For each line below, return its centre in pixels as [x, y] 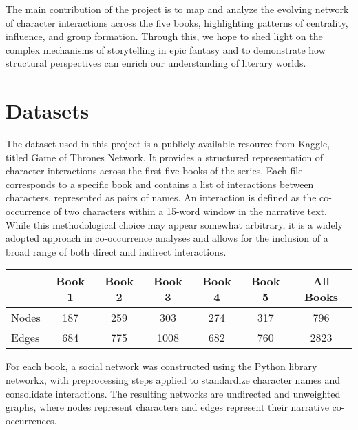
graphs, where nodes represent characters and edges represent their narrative [167, 407]
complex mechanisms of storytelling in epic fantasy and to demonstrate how [166, 49]
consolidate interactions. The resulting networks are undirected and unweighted [173, 393]
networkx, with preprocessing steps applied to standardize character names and [173, 380]
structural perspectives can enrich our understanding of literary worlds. [156, 63]
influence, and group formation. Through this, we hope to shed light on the [164, 36]
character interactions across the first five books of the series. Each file [154, 171]
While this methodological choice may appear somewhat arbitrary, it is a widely [174, 224]
